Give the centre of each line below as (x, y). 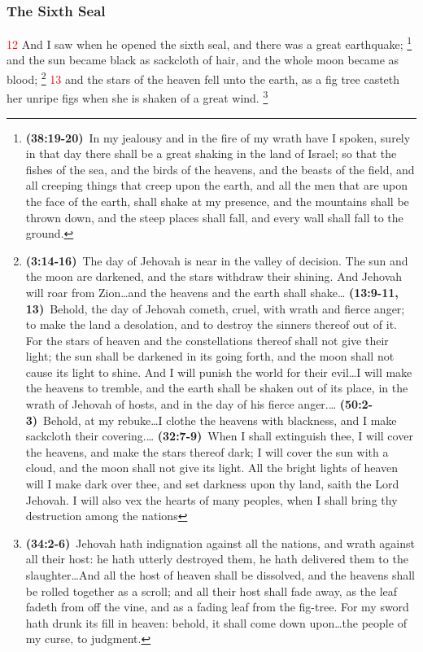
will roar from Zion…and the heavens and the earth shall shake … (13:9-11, (212, 292)
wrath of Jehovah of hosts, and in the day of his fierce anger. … (181, 404)
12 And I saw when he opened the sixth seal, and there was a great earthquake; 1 (209, 43)
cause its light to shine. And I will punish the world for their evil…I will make (219, 372)
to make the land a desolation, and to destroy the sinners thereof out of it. (211, 324)
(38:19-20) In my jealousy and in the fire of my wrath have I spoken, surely (218, 137)
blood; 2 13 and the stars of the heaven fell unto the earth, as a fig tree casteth (203, 78)
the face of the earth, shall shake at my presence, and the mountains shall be (217, 201)
